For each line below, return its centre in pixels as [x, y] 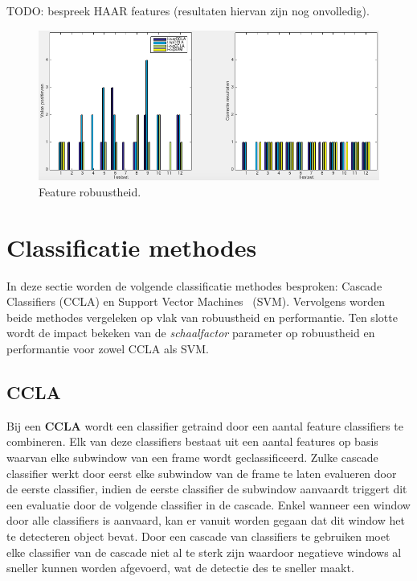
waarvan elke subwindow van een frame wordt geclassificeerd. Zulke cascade [192, 457]
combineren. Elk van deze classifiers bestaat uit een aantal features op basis [192, 441]
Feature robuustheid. [90, 191]
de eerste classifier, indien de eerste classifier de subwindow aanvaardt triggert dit [207, 489]
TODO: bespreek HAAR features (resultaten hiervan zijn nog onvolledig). [188, 10]
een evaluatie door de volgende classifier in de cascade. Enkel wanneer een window [208, 504]
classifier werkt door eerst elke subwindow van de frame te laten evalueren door [202, 473]
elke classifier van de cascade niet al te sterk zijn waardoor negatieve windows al [204, 552]
